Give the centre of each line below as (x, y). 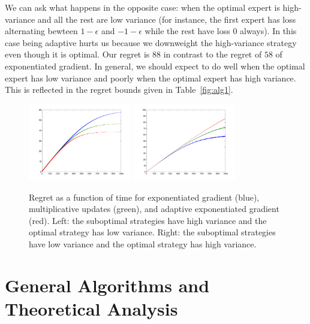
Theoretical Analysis (91, 309)
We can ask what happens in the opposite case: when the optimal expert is (142, 7)
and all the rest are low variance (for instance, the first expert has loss (167, 19)
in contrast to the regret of (213, 54)
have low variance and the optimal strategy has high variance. (143, 244)
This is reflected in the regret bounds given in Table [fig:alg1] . (119, 90)
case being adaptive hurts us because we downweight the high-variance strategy (151, 42)
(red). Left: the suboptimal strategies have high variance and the (148, 220)
